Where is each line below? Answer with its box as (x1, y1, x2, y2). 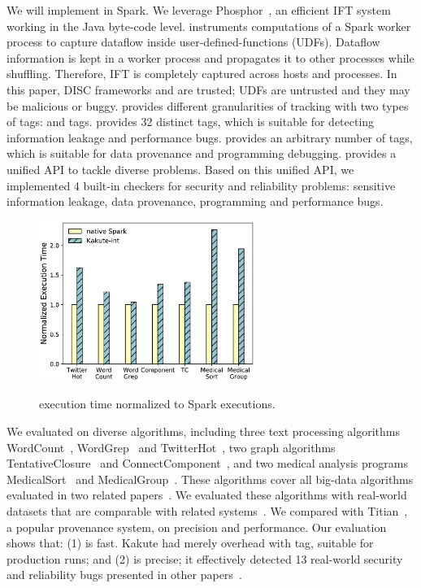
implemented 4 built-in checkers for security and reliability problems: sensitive (7, 176, 396, 194)
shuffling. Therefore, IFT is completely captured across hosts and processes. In (7, 65, 397, 82)
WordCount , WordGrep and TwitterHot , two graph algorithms (7, 438, 336, 455)
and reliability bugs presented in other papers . (7, 566, 242, 583)
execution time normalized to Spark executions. (39, 395, 276, 412)
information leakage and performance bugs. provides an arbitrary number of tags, (7, 128, 413, 146)
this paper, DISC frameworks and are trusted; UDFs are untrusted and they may (7, 81, 410, 98)
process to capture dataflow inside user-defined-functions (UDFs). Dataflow (7, 33, 380, 50)
